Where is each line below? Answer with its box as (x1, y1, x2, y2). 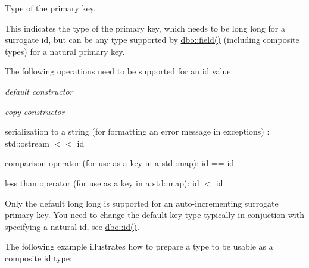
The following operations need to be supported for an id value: (5, 65, 233, 77)
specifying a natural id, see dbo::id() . (5, 220, 139, 232)
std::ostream (5, 136, 49, 149)
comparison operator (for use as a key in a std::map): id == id (5, 157, 235, 169)
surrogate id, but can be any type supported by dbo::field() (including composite (5, 33, 299, 46)
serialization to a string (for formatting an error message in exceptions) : (5, 125, 270, 138)
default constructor (5, 85, 73, 97)
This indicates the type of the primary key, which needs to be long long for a (5, 21, 285, 34)
